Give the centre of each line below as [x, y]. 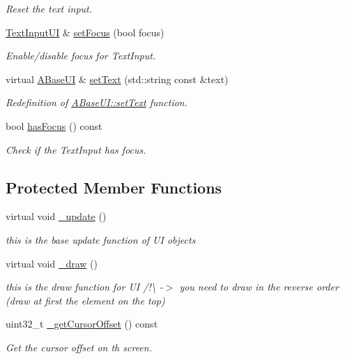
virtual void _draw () [52, 263]
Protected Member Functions [114, 187]
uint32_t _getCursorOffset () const [82, 324]
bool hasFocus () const [54, 125]
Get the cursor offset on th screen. [79, 347]
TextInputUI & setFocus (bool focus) [85, 32]
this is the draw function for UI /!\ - [84, 287]
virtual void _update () [56, 216]
